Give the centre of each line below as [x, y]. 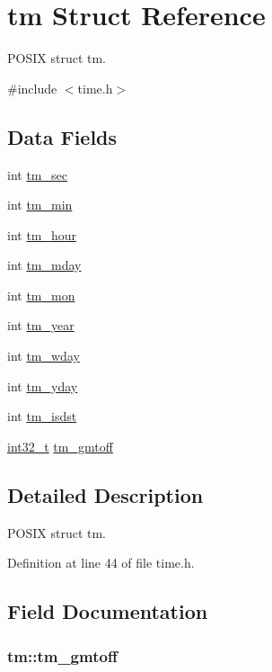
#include [32, 88]
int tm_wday [44, 356]
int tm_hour [42, 234]
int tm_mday [44, 265]
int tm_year [41, 325]
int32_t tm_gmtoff [60, 446]
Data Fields [62, 136]
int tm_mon [41, 295]
